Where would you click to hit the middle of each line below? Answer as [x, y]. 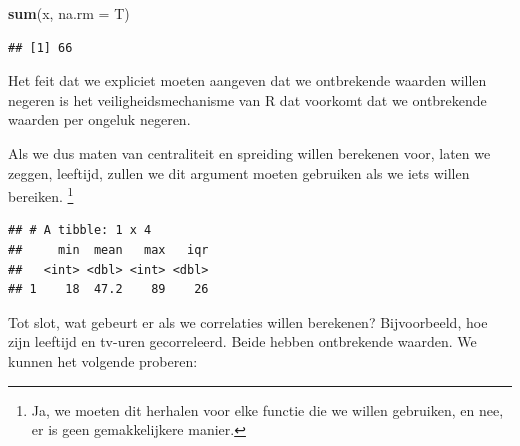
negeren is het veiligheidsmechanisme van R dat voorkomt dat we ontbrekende [247, 99]
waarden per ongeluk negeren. [99, 119]
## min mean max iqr [108, 250]
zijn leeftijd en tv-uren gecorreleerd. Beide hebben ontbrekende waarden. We [242, 341]
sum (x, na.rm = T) [69, 13]
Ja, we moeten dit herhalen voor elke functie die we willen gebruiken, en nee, [267, 409]
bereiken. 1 [41, 194]
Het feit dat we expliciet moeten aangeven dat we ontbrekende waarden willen [247, 80]
